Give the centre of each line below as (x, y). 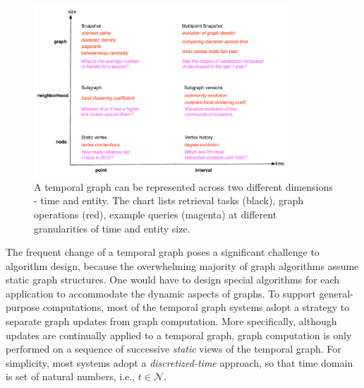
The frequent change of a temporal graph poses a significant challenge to (163, 252)
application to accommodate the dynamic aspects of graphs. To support (161, 293)
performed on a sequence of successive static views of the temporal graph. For (174, 349)
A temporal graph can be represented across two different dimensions (183, 186)
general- (336, 293)
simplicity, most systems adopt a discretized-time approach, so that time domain (180, 362)
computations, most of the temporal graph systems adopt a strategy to (196, 307)
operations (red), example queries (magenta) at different (156, 214)
